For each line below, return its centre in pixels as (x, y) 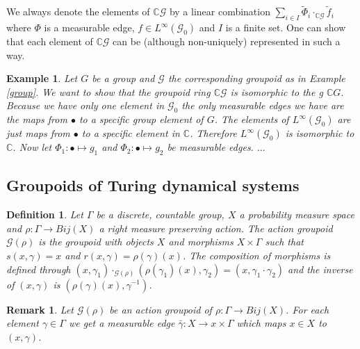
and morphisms (201, 242)
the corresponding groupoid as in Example (256, 78)
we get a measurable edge (122, 323)
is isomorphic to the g (277, 91)
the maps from (37, 119)
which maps (261, 323)
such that (284, 242)
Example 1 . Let (42, 78)
